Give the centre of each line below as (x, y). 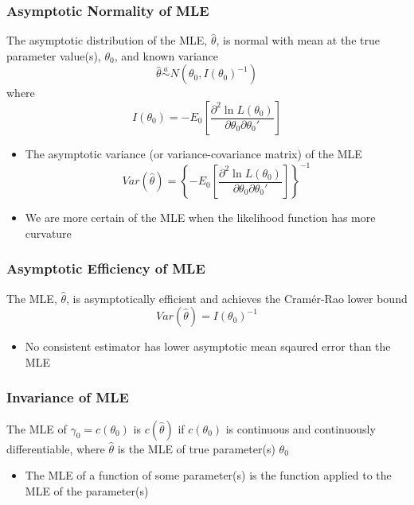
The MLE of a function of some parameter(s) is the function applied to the (208, 475)
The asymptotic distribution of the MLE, (107, 40)
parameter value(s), (54, 55)
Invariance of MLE (68, 397)
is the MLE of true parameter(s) (196, 448)
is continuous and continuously (301, 428)
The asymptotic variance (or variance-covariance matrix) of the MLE (193, 153)
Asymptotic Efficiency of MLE (106, 268)
